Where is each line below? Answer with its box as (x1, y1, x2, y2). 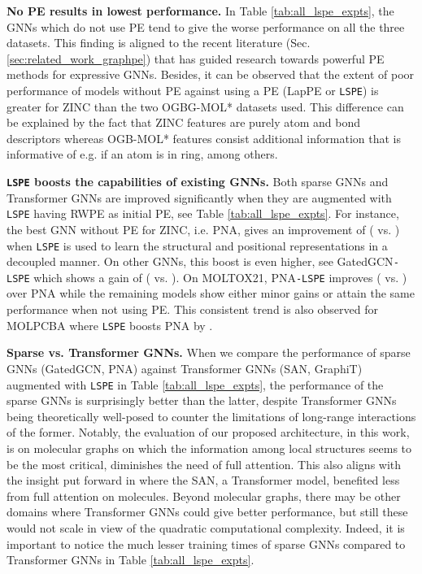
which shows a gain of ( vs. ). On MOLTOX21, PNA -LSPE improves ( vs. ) (33, 268, 407, 285)
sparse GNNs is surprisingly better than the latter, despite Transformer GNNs (7, 392, 397, 409)
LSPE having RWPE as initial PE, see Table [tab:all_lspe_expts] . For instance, (7, 205, 399, 222)
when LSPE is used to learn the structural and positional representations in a (7, 237, 388, 254)
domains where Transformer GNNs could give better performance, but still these (7, 503, 408, 520)
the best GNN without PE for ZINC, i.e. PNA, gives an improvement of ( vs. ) (7, 220, 400, 237)
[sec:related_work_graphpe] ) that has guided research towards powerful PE (7, 50, 385, 67)
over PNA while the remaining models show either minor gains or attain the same (7, 285, 415, 302)
